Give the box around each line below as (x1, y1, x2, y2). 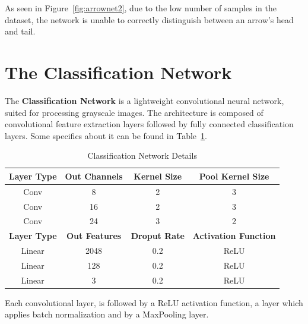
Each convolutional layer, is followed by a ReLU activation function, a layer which (5, 296, 303, 309)
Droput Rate (131, 229, 185, 242)
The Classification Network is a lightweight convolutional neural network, (5, 94, 284, 106)
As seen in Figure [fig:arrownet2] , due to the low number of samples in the (5, 2, 277, 14)
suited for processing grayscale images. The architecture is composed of (5, 106, 263, 118)
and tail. (5, 25, 36, 37)
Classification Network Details (87, 149, 197, 162)
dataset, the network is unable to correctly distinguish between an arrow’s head (5, 13, 294, 26)
